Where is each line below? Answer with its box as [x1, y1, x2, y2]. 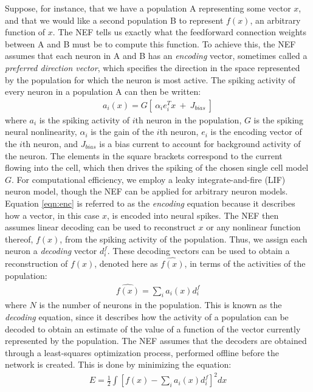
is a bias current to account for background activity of [99, 137, 301, 150]
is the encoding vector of [210, 125, 302, 138]
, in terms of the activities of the [184, 257, 306, 270]
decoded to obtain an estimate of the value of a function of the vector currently [5, 322, 301, 335]
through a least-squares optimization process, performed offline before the [5, 346, 279, 359]
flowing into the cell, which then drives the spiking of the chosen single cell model [5, 161, 309, 174]
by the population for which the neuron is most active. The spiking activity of [5, 73, 295, 86]
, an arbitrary [250, 13, 301, 26]
